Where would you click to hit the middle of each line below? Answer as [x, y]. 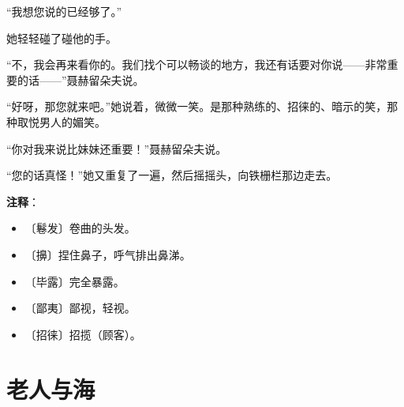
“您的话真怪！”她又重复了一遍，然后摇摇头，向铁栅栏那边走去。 [172, 175]
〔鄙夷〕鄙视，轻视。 [80, 308]
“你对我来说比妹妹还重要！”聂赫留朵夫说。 [117, 148]
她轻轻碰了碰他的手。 [62, 38]
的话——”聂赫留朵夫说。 [80, 79]
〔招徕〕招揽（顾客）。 [83, 334]
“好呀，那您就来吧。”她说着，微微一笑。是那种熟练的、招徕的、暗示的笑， [197, 106]
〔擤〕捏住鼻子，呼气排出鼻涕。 [108, 254]
